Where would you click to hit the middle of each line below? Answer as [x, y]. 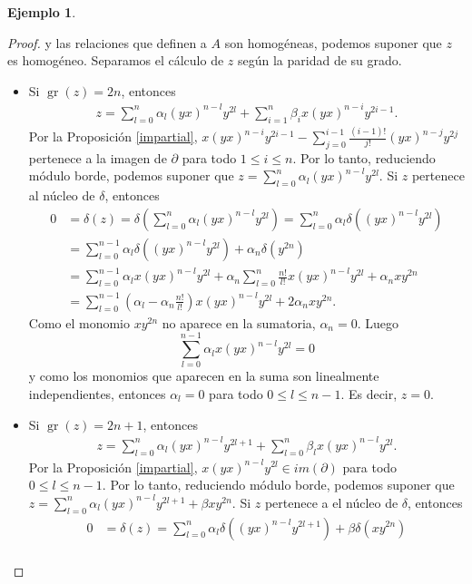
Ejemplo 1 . [42, 12]
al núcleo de [62, 195]
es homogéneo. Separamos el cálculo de [116, 60]
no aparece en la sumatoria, [239, 322]
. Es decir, [369, 394]
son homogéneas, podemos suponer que [333, 42]
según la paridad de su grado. [320, 60]
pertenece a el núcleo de [331, 502]
